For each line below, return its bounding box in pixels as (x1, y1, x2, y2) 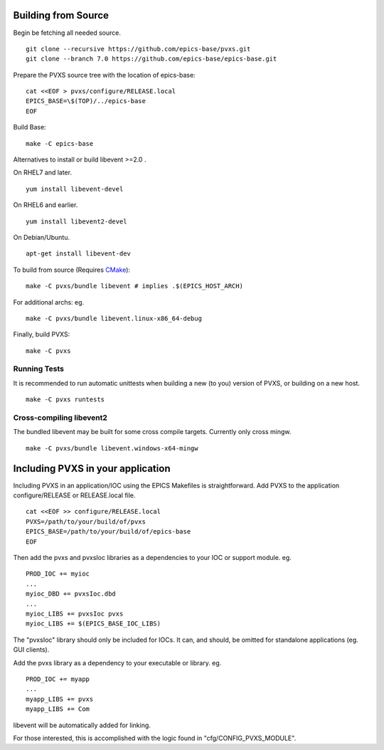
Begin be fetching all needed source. (13, 28, 121, 37)
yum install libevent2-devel (26, 217, 127, 226)
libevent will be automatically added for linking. (13, 721, 151, 729)
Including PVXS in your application (13, 463, 171, 475)
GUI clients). (13, 645, 50, 654)
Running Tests (13, 364, 64, 374)
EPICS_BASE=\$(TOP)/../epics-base (26, 97, 146, 105)
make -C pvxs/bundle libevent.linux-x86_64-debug (26, 314, 203, 322)
